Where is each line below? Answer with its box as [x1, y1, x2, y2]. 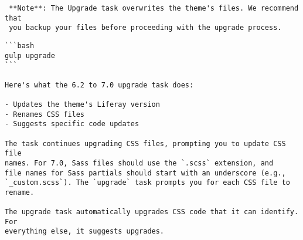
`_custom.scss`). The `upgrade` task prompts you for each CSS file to [5, 178, 290, 187]
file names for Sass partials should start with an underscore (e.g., [5, 168, 286, 177]
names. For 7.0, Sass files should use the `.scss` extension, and [5, 158, 274, 167]
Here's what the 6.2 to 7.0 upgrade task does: [5, 80, 194, 89]
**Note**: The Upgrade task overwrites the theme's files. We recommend [9, 4, 299, 12]
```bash [5, 41, 35, 50]
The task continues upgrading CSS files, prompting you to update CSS [5, 139, 286, 148]
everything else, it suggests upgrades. [5, 227, 165, 236]
